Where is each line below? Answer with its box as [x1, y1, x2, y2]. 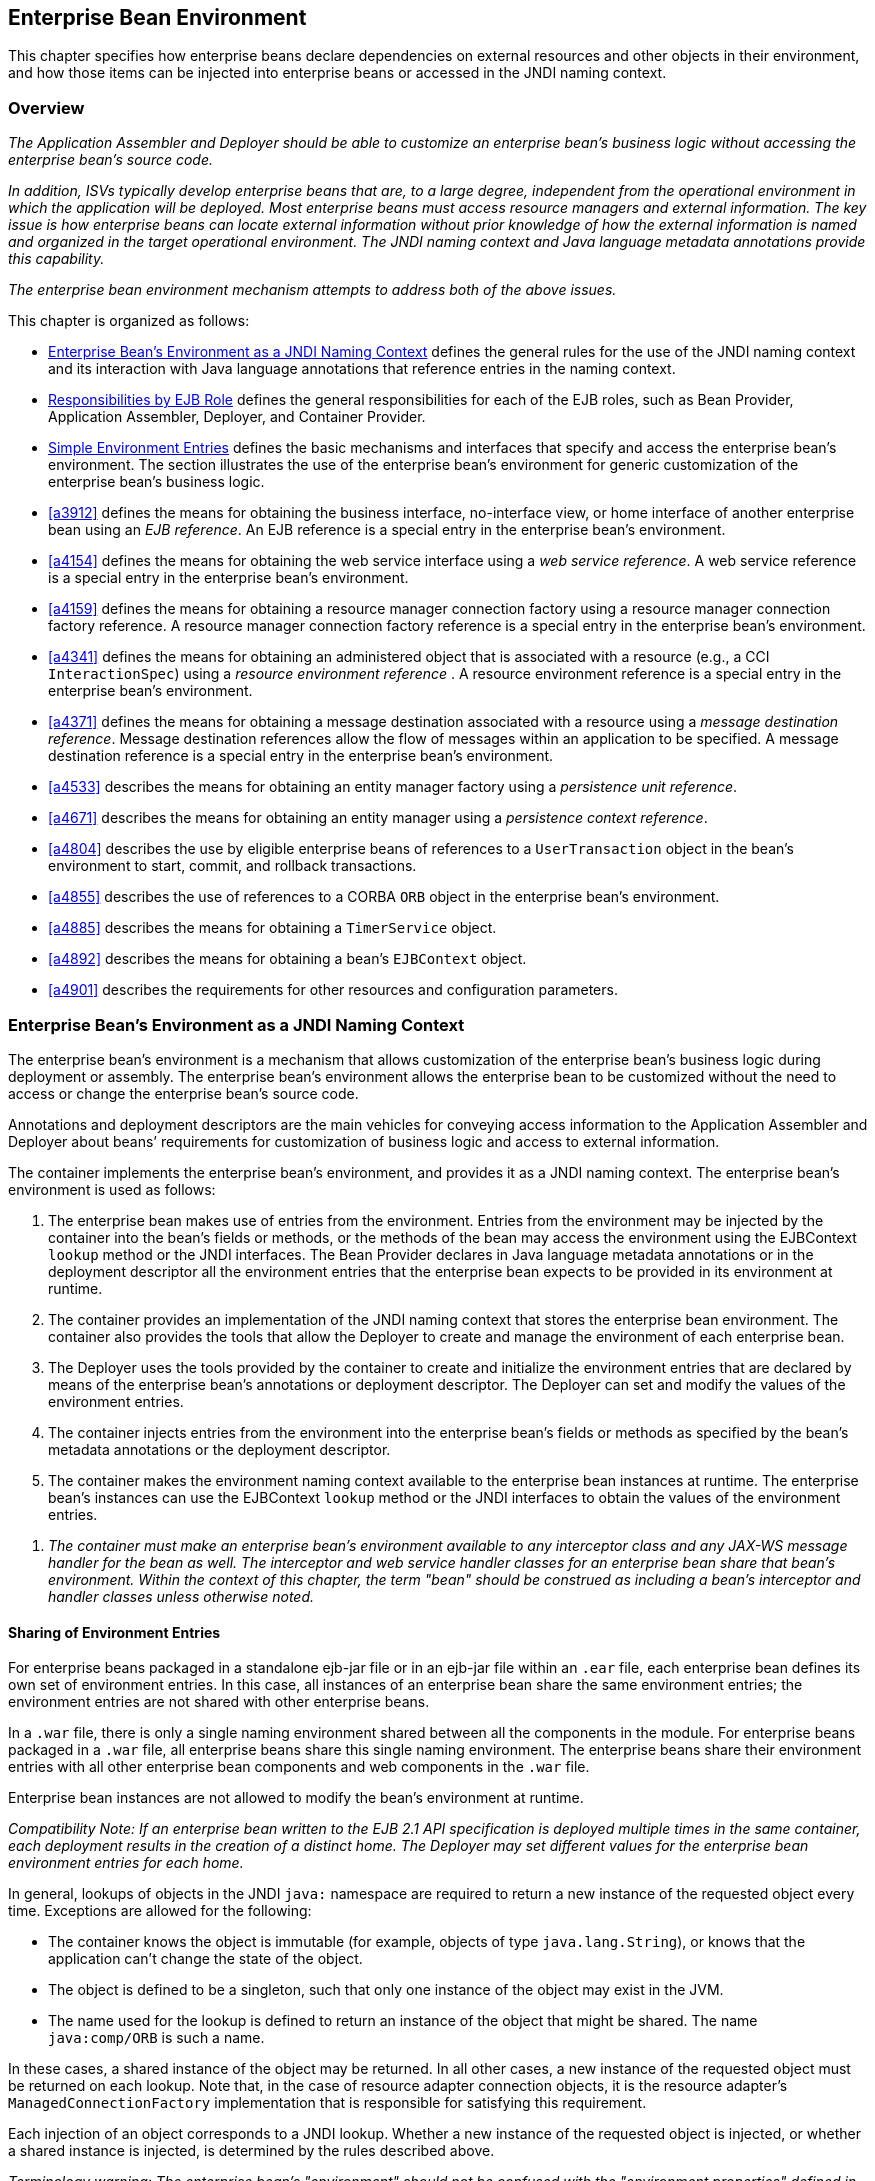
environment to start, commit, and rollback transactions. [48, 857, 417, 875]
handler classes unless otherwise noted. [48, 1587, 315, 1605]
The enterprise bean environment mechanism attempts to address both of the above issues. [8, 281, 617, 299]
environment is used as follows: [8, 1180, 216, 1198]
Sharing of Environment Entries [8, 1623, 221, 1641]
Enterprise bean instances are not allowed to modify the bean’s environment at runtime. [8, 1789, 584, 1807]
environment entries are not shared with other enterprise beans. [8, 1693, 430, 1711]
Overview [8, 97, 85, 118]
